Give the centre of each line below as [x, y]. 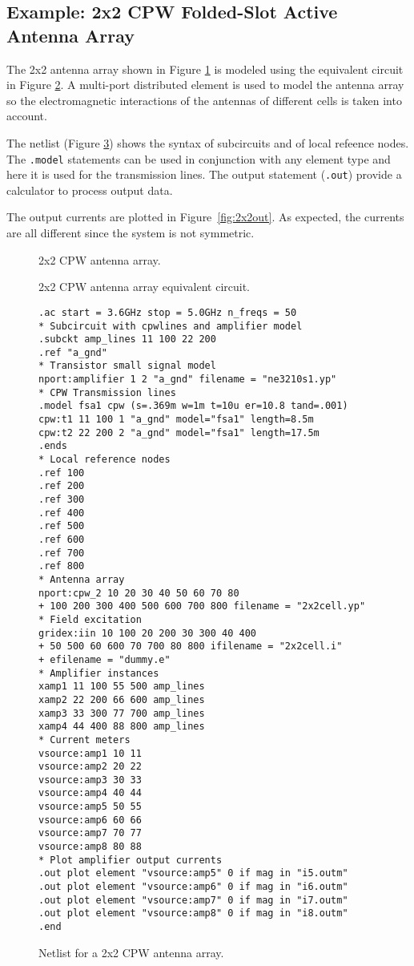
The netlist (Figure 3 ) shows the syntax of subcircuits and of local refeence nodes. [208, 142]
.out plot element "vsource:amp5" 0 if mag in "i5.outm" [193, 873]
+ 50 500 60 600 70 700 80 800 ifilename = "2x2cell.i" [191, 647]
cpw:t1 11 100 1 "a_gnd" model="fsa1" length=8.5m [176, 420]
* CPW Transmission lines [107, 392]
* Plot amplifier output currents [131, 860]
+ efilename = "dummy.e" [105, 659]
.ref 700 [62, 553]
